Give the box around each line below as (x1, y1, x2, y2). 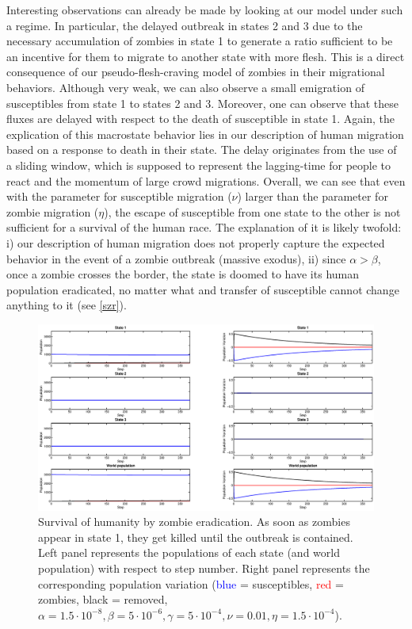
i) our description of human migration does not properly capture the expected (6, 234, 385, 251)
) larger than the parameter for (237, 188, 388, 205)
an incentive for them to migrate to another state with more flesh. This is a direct (6, 48, 405, 64)
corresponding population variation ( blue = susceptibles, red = (38, 575, 344, 592)
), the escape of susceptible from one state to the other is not (104, 203, 401, 220)
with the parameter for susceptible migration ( (6, 188, 232, 205)
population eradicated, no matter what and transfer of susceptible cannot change (6, 281, 399, 297)
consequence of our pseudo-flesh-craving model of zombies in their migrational (6, 63, 385, 80)
